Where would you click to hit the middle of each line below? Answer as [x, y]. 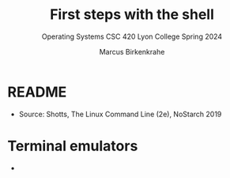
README [37, 92]
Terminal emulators [73, 146]
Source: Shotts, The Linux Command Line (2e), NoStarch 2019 [120, 114]
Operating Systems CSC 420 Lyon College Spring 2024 [132, 36]
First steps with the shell [132, 15]
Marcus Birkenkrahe [132, 51]
